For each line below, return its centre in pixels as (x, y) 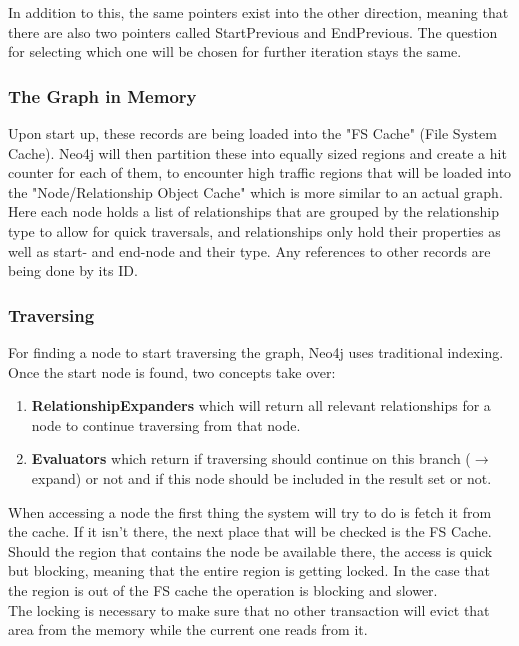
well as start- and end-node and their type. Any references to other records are (249, 250)
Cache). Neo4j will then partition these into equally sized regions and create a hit (257, 152)
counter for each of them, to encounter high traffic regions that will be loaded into (260, 172)
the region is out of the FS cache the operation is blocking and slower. (223, 589)
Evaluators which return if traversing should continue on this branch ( (251, 458)
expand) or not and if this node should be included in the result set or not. (261, 477)
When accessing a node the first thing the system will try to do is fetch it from (250, 511)
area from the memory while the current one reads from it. (188, 629)
